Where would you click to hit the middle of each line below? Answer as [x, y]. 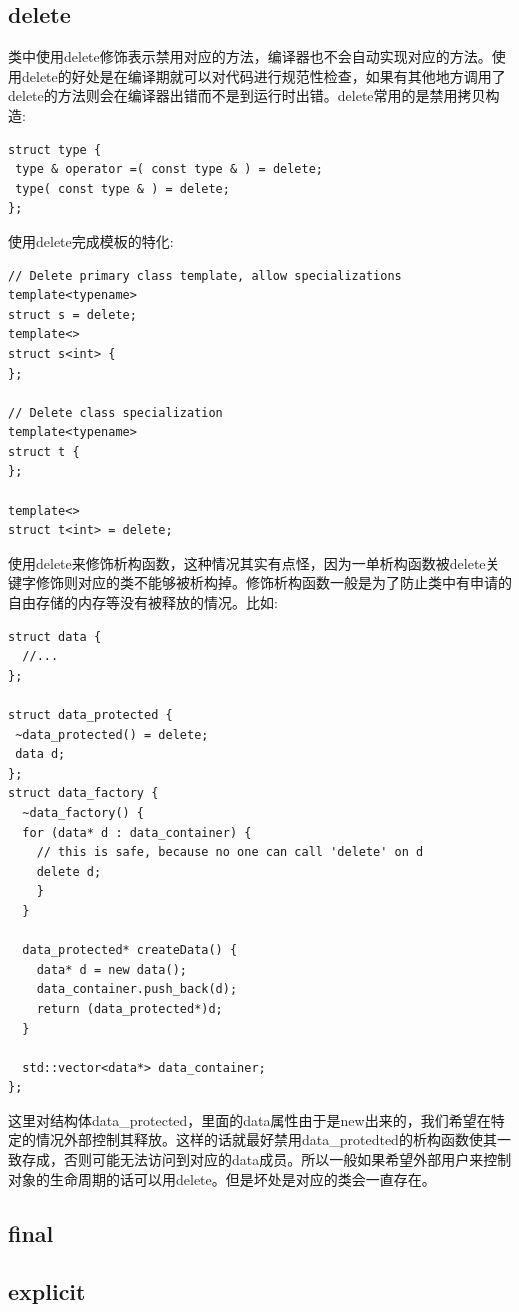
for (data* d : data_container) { [137, 832]
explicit [47, 1291]
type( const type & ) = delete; [122, 188]
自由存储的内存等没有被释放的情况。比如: [143, 602]
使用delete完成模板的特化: [91, 240]
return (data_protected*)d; [129, 1008]
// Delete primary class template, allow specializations [205, 275]
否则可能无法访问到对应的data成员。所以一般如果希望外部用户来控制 [287, 1159]
